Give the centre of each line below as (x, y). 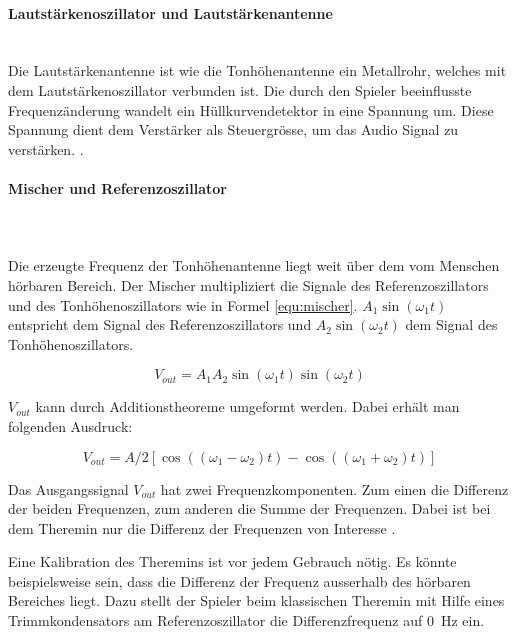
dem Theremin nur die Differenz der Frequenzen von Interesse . (202, 527)
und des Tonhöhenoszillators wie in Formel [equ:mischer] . (183, 304)
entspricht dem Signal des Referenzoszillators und (160, 324)
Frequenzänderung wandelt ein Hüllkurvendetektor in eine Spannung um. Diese (251, 109)
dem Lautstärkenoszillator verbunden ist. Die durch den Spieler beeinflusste (240, 89)
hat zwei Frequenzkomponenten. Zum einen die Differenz (334, 488)
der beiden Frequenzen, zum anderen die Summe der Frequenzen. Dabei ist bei (249, 508)
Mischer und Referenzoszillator (117, 187)
